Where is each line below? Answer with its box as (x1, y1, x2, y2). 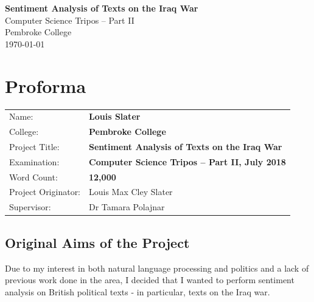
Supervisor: (9, 201, 51, 213)
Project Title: (9, 140, 60, 153)
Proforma (5, 73, 86, 98)
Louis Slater (89, 110, 141, 123)
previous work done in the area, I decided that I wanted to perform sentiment (5, 273, 295, 286)
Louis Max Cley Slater (89, 185, 173, 198)
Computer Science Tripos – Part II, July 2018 (89, 155, 286, 168)
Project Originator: (9, 185, 81, 198)
